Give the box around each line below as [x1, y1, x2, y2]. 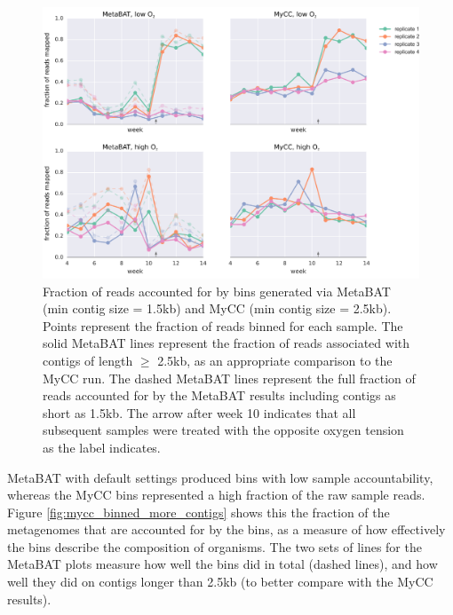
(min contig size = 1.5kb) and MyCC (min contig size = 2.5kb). [43, 299, 392, 318]
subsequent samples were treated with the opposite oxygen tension [43, 421, 404, 439]
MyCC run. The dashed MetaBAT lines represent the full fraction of [43, 368, 416, 387]
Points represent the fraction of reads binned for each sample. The [43, 316, 403, 335]
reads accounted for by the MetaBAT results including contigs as [43, 386, 396, 405]
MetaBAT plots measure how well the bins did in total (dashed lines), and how [7, 555, 438, 573]
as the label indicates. [43, 438, 161, 456]
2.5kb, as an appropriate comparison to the [157, 351, 393, 369]
